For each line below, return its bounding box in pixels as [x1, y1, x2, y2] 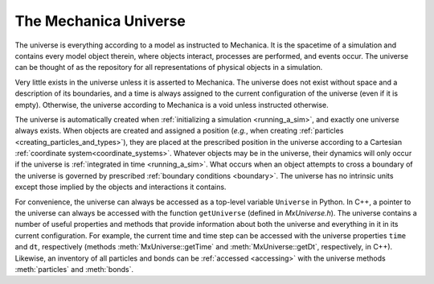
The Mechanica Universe [14, 12, 186, 30]
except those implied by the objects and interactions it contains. [14, 182, 227, 192]
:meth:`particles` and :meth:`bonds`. [14, 264, 134, 274]
